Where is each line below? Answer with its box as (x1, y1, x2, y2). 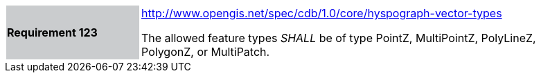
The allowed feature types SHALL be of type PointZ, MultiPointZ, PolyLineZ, (141, 31, 536, 45)
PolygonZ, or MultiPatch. (141, 45, 270, 59)
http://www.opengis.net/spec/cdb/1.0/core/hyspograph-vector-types (141, 6, 502, 20)
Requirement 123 (7, 26, 98, 39)
